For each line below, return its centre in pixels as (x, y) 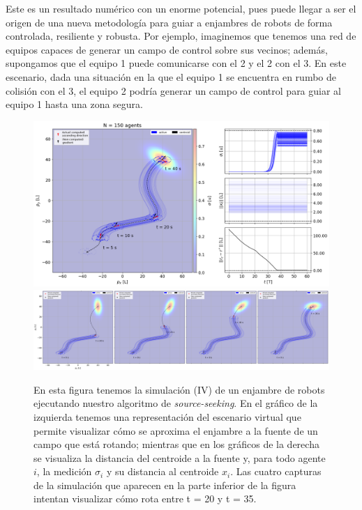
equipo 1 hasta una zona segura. (74, 104)
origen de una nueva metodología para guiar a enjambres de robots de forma (169, 22)
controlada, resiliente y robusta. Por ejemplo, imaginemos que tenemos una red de (181, 36)
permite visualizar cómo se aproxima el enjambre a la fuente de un (176, 430)
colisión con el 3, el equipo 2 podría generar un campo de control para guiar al (173, 90)
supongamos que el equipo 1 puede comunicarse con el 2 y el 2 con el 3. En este (176, 63)
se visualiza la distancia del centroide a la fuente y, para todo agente (180, 457)
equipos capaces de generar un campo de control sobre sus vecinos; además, (167, 49)
